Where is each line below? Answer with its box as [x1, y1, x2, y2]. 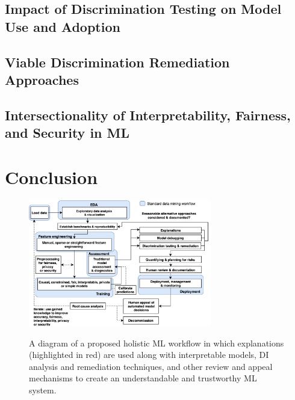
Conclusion [5, 164, 98, 189]
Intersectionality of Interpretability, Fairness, [5, 105, 291, 124]
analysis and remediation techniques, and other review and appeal [29, 360, 273, 372]
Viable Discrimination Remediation [5, 52, 230, 71]
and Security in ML [5, 123, 130, 142]
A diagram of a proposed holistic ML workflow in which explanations [29, 336, 284, 349]
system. [29, 383, 57, 396]
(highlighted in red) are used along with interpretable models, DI [29, 348, 269, 361]
